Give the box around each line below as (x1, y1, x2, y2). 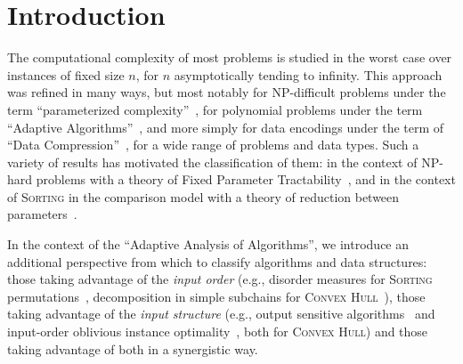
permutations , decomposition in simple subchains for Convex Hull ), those (7, 287, 426, 305)
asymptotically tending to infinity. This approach (174, 65, 443, 84)
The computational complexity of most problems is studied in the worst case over (7, 48, 452, 67)
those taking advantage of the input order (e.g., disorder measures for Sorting (7, 270, 433, 288)
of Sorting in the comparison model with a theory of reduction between (7, 187, 400, 206)
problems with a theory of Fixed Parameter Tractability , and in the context (36, 170, 456, 189)
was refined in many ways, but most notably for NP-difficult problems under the (7, 83, 446, 101)
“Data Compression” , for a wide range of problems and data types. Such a (7, 135, 419, 154)
